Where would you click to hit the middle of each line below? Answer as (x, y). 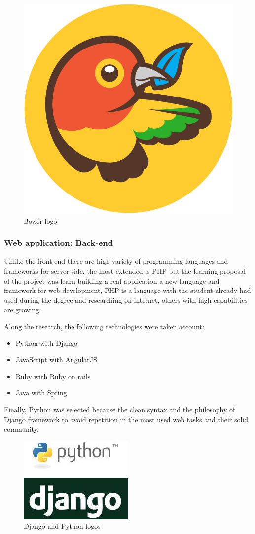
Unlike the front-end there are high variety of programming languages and (116, 261)
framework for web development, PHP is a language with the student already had (127, 290)
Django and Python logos (62, 526)
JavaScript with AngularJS (56, 360)
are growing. (23, 310)
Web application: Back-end (59, 243)
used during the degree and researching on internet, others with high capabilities (126, 300)
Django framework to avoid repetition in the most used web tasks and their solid (126, 419)
